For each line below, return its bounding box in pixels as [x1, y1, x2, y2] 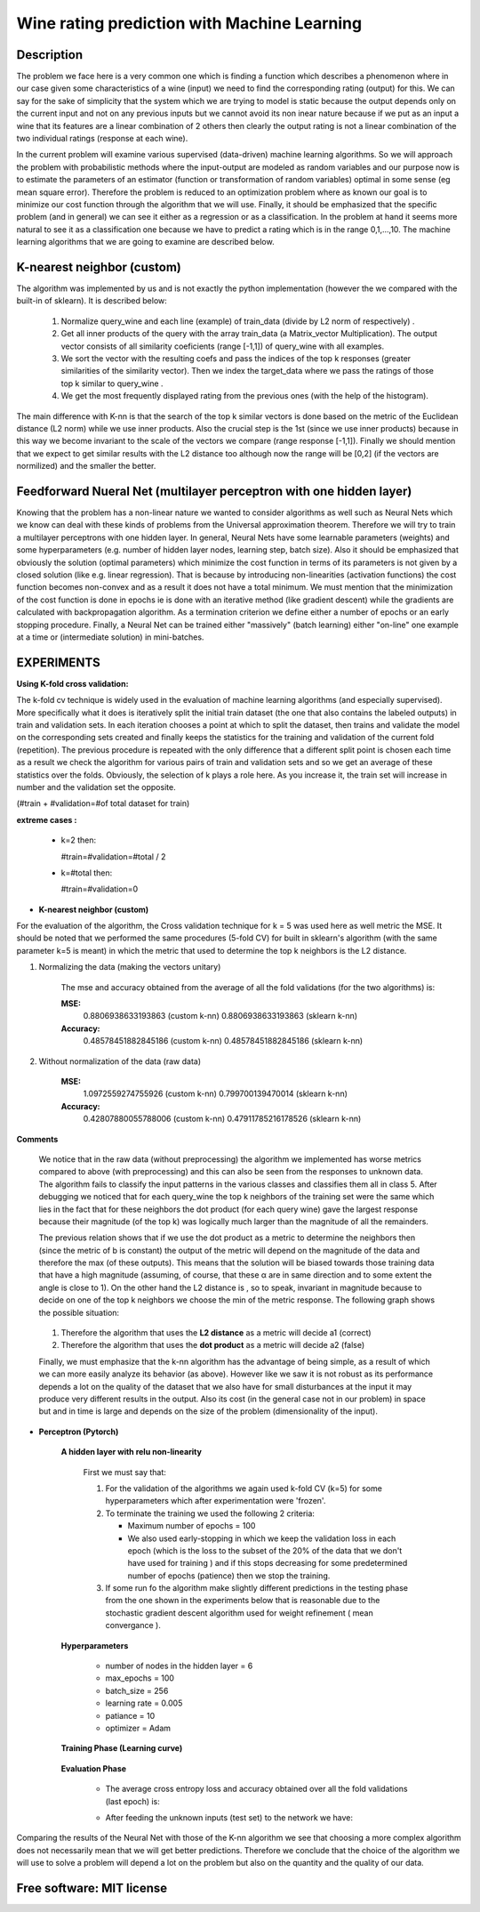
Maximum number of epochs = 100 [127, 1521, 256, 1531]
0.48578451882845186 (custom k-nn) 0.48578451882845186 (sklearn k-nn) [83, 1036, 364, 1046]
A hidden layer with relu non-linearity [60, 1447, 202, 1457]
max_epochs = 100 [105, 1673, 175, 1683]
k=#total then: [60, 867, 113, 878]
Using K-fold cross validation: [16, 678, 129, 689]
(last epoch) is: [105, 1795, 160, 1806]
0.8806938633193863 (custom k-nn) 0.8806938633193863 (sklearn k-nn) [83, 1011, 358, 1021]
